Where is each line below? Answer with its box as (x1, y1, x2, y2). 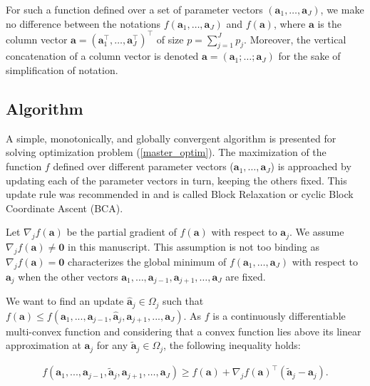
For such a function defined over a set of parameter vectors (6, 2, 263, 16)
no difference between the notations (6, 16, 161, 31)
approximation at (6, 338, 81, 353)
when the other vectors (18, 268, 118, 283)
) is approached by (270, 159, 351, 174)
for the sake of (278, 48, 341, 63)
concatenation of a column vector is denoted (6, 48, 199, 63)
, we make (320, 2, 364, 16)
